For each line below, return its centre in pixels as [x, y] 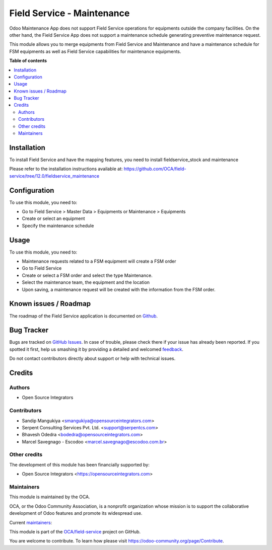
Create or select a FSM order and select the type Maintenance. [87, 275]
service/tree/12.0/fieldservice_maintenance [54, 176]
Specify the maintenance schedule [58, 225]
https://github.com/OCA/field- [155, 169]
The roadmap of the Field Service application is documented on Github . [84, 316]
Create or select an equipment [53, 218]
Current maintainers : [31, 522]
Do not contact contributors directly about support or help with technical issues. [92, 359]
